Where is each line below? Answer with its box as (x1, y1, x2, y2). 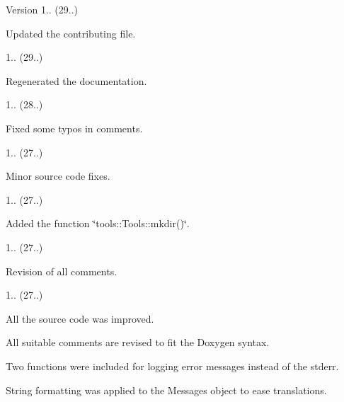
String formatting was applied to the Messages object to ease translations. (6, 382, 327, 397)
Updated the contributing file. (6, 25, 136, 40)
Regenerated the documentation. (6, 73, 147, 88)
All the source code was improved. (6, 311, 154, 326)
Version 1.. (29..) (6, 2, 79, 16)
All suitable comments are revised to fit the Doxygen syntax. (6, 335, 270, 350)
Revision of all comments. (6, 263, 117, 278)
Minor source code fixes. (6, 168, 110, 183)
